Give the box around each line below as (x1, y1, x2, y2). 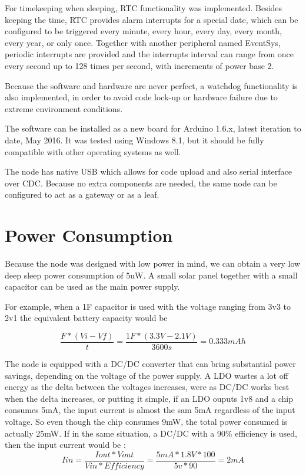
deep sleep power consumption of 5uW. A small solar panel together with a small (5, 268, 298, 281)
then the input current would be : (5, 438, 126, 451)
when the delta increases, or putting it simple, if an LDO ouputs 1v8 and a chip (5, 392, 294, 404)
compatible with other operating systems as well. (5, 145, 181, 158)
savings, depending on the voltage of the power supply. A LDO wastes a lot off (5, 369, 288, 381)
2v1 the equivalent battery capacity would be (5, 312, 168, 324)
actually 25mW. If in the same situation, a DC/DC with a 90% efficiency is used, (5, 427, 297, 439)
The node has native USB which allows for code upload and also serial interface (5, 165, 292, 178)
